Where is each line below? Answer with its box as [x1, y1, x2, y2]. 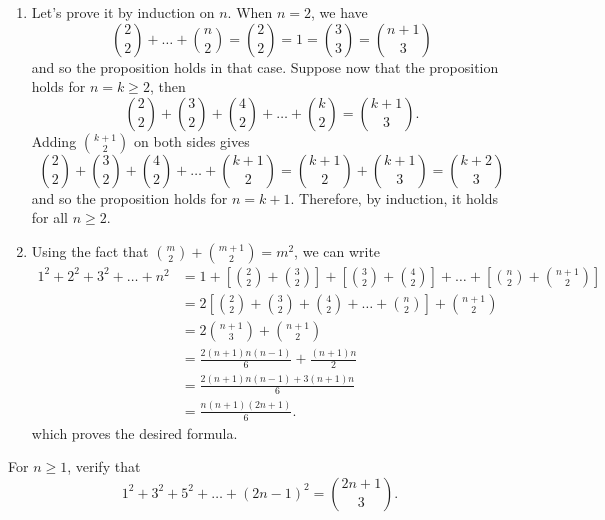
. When [227, 2, 273, 22]
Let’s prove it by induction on [31, 2, 215, 22]
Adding [31, 130, 77, 151]
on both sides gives [134, 130, 250, 151]
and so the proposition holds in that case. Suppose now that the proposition [31, 56, 499, 77]
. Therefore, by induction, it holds [290, 187, 498, 208]
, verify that [67, 456, 141, 477]
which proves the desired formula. [31, 422, 238, 443]
